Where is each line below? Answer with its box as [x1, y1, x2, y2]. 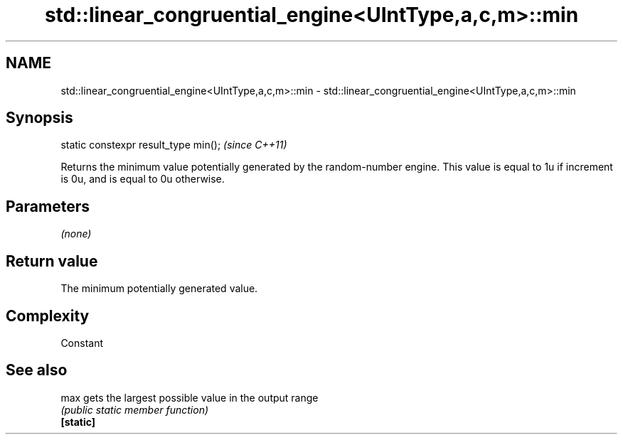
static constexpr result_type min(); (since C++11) [60, 139, 287, 151]
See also [6, 361, 68, 380]
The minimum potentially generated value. [60, 282, 258, 295]
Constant [60, 336, 104, 349]
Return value [6, 252, 98, 270]
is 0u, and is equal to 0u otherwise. [60, 173, 225, 186]
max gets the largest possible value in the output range [60, 391, 319, 404]
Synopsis [6, 109, 73, 127]
